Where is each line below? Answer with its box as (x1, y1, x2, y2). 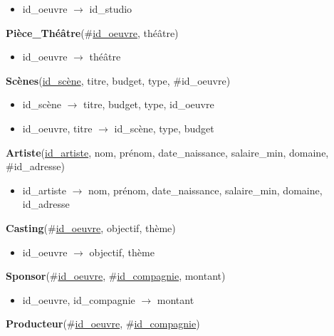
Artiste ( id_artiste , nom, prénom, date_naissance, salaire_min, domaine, (6, 145, 329, 159)
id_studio (89, 1, 132, 16)
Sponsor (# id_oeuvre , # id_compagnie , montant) (6, 268, 226, 283)
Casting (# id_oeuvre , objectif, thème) (6, 220, 176, 235)
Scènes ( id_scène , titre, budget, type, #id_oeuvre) (6, 73, 231, 88)
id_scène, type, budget (114, 120, 214, 135)
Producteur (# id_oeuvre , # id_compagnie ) (6, 316, 200, 331)
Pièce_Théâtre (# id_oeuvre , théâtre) (6, 25, 179, 40)
